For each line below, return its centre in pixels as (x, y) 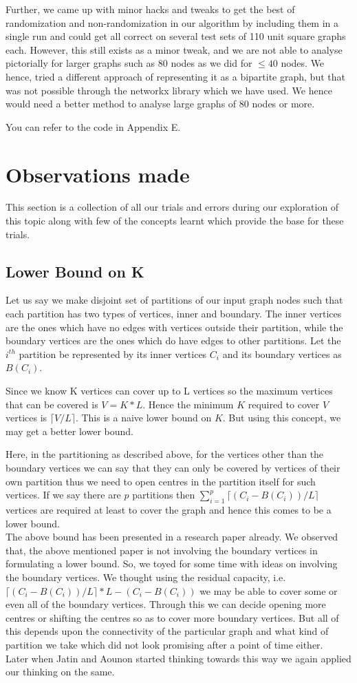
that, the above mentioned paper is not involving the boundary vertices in (162, 550)
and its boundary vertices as (282, 354)
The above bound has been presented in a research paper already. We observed (172, 537)
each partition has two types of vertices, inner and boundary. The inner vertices (174, 314)
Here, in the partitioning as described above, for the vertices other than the (165, 454)
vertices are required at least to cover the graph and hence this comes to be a (169, 509)
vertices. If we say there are (63, 495)
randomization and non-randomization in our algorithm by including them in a (172, 22)
